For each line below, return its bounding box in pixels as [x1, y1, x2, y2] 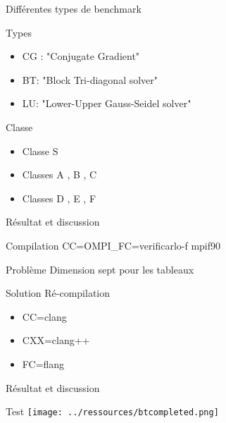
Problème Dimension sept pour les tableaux [6, 262, 194, 276]
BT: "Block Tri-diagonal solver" [22, 72, 158, 87]
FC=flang [22, 356, 65, 371]
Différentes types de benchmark [6, 1, 142, 16]
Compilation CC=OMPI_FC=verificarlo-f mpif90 [6, 238, 221, 252]
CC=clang [22, 309, 67, 324]
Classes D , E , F [22, 190, 96, 205]
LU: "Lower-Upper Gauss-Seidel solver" [22, 96, 192, 111]
